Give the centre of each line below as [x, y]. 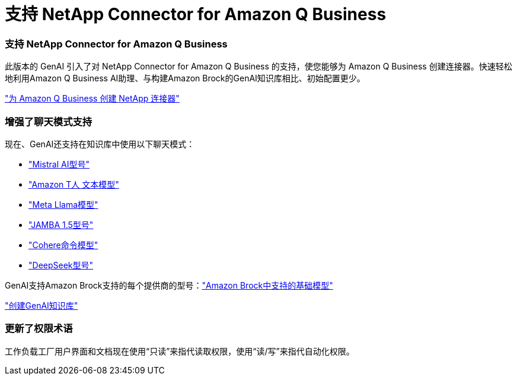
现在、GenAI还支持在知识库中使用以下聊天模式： [100, 144]
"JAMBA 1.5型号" [61, 224]
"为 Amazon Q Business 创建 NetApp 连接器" [92, 99]
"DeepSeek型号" [61, 265]
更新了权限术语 [39, 329]
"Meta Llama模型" [63, 204]
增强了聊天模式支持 [49, 121]
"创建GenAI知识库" [42, 305]
